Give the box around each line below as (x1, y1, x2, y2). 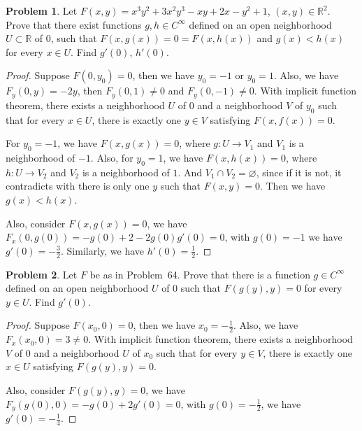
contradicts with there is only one (6, 178, 150, 193)
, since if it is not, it (256, 164, 342, 179)
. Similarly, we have (60, 243, 145, 257)
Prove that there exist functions (6, 17, 142, 31)
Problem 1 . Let (6, 3, 78, 17)
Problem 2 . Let (6, 267, 78, 281)
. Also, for (90, 150, 133, 165)
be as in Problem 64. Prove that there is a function (89, 267, 310, 281)
